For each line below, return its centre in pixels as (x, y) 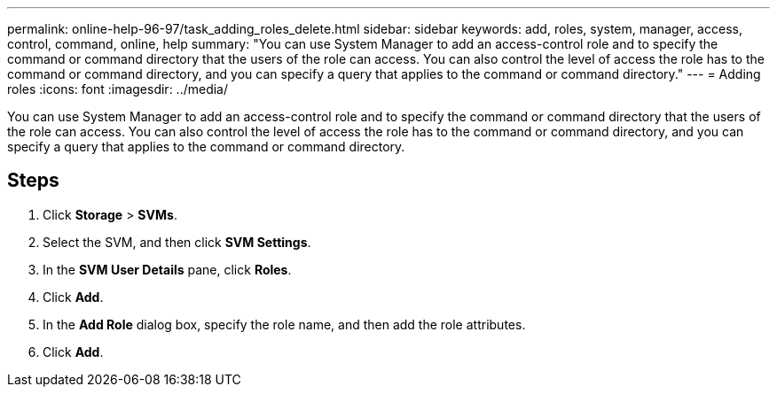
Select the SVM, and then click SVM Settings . (177, 242)
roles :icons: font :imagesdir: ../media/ (118, 89)
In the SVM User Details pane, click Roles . (167, 269)
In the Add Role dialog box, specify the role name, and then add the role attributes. (284, 324)
